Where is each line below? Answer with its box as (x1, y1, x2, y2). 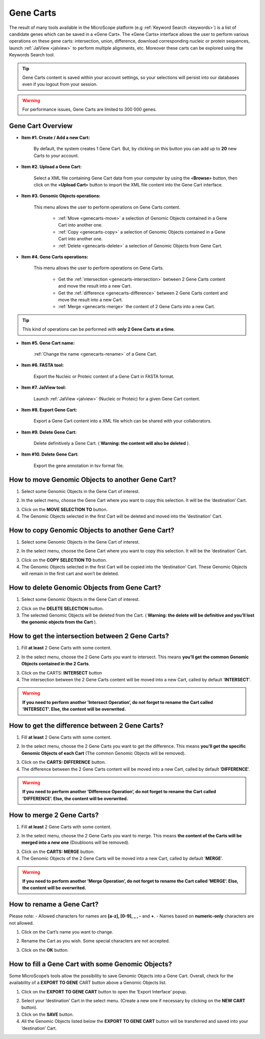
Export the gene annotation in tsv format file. (33, 463, 124, 468)
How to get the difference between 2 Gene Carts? (9, 721, 164, 729)
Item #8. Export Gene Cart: (21, 407, 77, 413)
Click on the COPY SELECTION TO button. (21, 557, 107, 563)
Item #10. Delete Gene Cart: (21, 451, 79, 457)
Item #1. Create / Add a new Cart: (21, 134, 90, 140)
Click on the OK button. (21, 947, 69, 953)
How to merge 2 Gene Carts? (9, 811, 99, 819)
